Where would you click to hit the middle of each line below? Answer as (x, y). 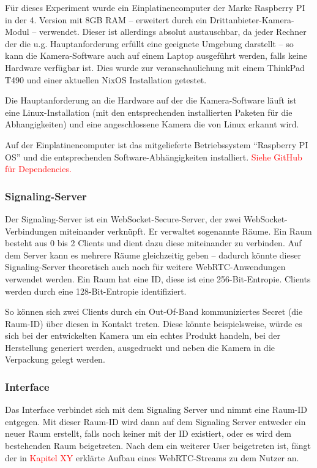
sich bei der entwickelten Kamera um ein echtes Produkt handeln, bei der (143, 335)
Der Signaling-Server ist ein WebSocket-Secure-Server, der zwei (123, 218)
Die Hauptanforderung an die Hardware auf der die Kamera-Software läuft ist (151, 100)
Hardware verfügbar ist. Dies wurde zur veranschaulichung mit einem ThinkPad (155, 67)
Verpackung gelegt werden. (55, 359)
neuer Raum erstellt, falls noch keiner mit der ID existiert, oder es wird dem (148, 433)
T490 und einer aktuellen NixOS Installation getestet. (106, 79)
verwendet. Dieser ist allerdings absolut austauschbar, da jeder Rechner (173, 32)
